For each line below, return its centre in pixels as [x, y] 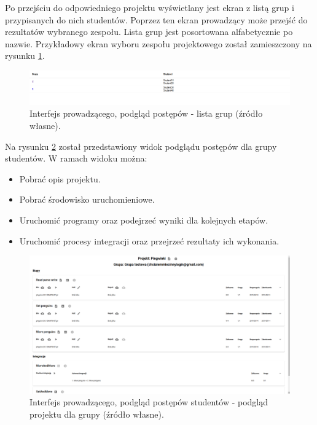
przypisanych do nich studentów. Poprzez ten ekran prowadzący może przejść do [156, 19]
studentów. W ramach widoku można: [76, 158]
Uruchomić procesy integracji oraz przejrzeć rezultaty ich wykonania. [149, 240]
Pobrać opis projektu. [60, 178]
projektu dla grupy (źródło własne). [97, 414]
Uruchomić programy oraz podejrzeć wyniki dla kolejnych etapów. [144, 220]
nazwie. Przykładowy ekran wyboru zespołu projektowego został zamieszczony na [158, 43]
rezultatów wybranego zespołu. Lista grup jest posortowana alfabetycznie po [149, 32]
